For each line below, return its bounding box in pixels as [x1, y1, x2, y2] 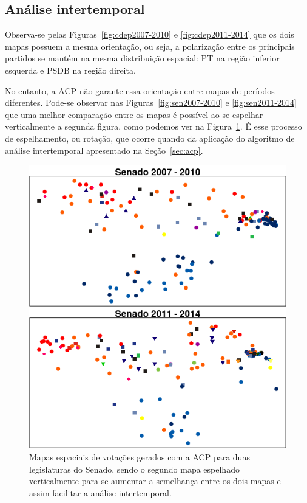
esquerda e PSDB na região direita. [5, 63, 136, 76]
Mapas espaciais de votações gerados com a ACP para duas [29, 450, 250, 463]
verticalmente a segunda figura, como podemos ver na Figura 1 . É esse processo [5, 120, 302, 133]
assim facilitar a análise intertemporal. [29, 486, 172, 499]
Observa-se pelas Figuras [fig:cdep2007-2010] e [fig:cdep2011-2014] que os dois [5, 28, 294, 41]
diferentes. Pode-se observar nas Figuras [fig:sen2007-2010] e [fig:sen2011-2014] [5, 96, 297, 109]
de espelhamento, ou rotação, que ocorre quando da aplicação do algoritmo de [5, 131, 295, 144]
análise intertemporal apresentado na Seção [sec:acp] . [5, 144, 203, 156]
